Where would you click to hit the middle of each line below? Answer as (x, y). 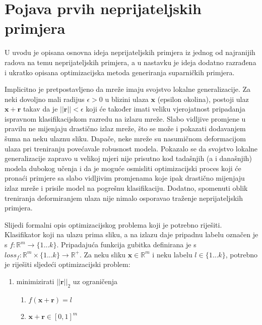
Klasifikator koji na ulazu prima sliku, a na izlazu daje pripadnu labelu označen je (132, 234)
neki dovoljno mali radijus (45, 99)
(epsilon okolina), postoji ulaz (203, 99)
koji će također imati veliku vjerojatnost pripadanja (166, 109)
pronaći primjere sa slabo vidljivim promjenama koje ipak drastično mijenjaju (125, 178)
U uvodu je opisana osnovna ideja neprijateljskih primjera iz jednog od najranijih (130, 52)
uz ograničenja (95, 281)
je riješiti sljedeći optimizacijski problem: (68, 264)
